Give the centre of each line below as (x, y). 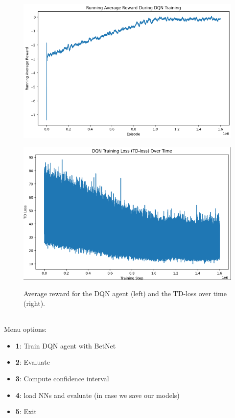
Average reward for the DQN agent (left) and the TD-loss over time (125, 293)
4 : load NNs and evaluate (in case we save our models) (97, 395)
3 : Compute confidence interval (62, 378)
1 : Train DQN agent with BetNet (66, 345)
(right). (35, 303)
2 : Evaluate (33, 362)
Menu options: (25, 329)
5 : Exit (26, 411)
